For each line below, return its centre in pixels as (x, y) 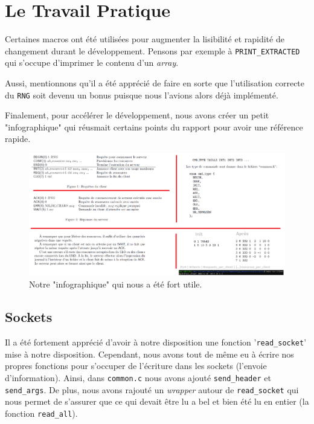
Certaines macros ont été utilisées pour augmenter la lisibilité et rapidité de (145, 39)
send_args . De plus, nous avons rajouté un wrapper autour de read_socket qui (152, 389)
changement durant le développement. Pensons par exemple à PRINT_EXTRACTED (152, 50)
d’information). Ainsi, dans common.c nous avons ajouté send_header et (138, 377)
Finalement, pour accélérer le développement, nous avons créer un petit (137, 115)
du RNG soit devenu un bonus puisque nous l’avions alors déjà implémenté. (142, 95)
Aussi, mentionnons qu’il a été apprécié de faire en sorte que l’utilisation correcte (155, 82)
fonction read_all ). (41, 413)
